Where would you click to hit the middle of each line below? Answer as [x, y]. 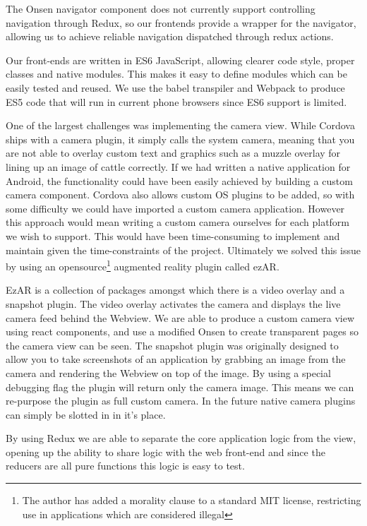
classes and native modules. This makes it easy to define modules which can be [176, 74]
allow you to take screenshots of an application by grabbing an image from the [176, 359]
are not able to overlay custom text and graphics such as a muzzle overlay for [173, 153]
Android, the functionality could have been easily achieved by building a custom [179, 180]
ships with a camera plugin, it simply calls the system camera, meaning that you [180, 139]
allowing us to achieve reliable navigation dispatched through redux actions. [170, 36]
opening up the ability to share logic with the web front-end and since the [166, 452]
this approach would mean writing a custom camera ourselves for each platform [178, 222]
